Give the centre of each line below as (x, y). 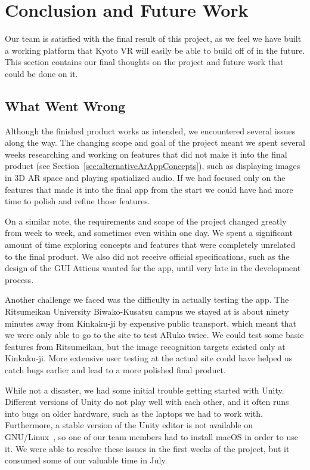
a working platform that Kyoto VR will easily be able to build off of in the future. (155, 50)
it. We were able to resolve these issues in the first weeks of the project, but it (147, 448)
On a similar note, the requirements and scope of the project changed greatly (146, 221)
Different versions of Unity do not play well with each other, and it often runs (147, 402)
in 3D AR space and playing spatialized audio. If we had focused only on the (145, 178)
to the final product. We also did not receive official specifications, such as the (147, 256)
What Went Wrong (65, 105)
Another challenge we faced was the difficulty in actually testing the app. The (147, 299)
